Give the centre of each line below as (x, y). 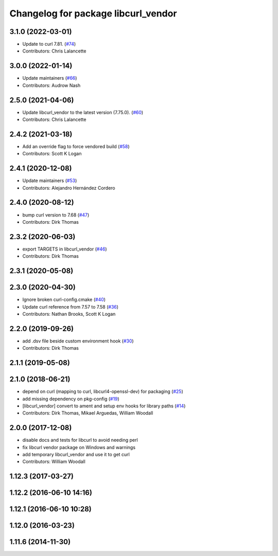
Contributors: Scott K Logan (52, 154)
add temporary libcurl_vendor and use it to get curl (76, 455)
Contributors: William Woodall (54, 462)
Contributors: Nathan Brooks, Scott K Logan (69, 314)
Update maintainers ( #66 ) (50, 78)
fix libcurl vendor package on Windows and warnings (79, 447)
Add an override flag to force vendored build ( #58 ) (76, 146)
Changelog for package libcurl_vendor (93, 13)
